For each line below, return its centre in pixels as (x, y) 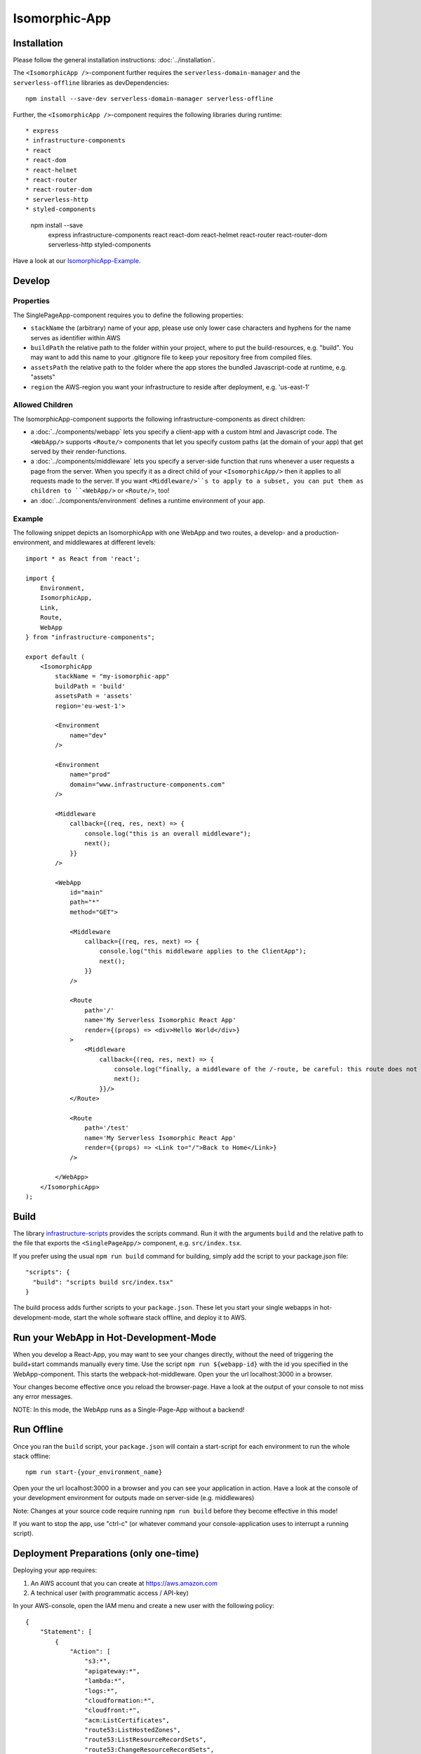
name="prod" (90, 775)
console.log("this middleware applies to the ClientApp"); (203, 951)
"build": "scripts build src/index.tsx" (103, 1282)
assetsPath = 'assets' (94, 696)
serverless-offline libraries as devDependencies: (91, 82)
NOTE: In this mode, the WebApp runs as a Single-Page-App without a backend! (129, 1410)
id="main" (87, 892)
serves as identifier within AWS (75, 337)
